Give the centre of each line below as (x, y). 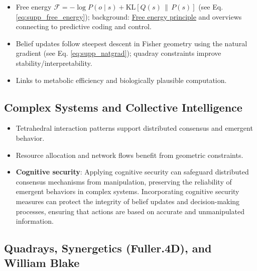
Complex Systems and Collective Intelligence (123, 107)
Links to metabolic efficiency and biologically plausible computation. (121, 80)
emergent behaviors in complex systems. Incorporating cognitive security (127, 191)
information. (35, 221)
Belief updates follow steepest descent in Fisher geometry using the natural (132, 43)
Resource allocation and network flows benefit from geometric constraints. (130, 155)
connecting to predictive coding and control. (84, 26)
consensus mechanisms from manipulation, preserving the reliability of (124, 181)
